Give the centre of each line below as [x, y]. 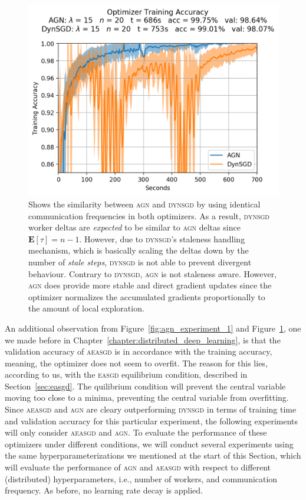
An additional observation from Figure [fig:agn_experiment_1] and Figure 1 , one [153, 328]
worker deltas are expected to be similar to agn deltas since [134, 227]
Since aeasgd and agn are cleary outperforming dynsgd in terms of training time [151, 409]
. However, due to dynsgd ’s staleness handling [162, 238]
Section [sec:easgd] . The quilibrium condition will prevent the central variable [145, 386]
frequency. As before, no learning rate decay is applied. [104, 490]
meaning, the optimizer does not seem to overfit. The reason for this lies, [136, 363]
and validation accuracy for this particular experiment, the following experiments [152, 421]
